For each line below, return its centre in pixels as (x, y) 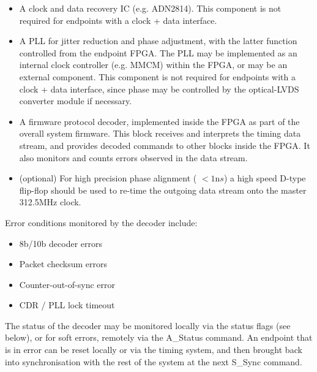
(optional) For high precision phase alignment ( (108, 178)
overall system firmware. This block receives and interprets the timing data (160, 133)
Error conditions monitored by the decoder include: (101, 222)
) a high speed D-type (265, 178)
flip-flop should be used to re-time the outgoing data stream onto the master (163, 190)
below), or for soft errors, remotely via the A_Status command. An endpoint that (159, 337)
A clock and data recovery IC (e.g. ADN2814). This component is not (150, 8)
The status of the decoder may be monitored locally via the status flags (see (148, 325)
